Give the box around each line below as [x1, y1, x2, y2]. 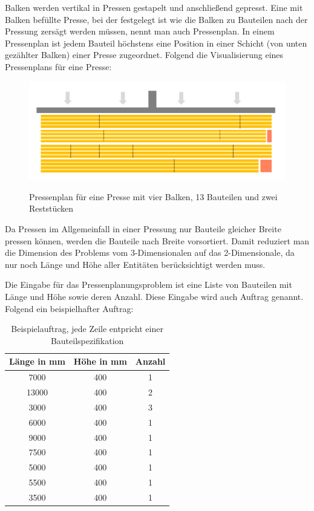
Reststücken [29, 202, 74, 215]
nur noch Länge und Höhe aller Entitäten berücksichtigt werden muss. [5, 258, 266, 270]
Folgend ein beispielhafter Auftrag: [5, 302, 134, 314]
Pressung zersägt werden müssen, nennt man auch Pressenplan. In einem [5, 25, 275, 37]
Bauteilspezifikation [50, 334, 124, 347]
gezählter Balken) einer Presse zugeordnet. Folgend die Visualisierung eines [5, 48, 284, 61]
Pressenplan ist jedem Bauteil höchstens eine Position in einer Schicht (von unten [5, 36, 307, 49]
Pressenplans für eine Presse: [5, 60, 112, 73]
